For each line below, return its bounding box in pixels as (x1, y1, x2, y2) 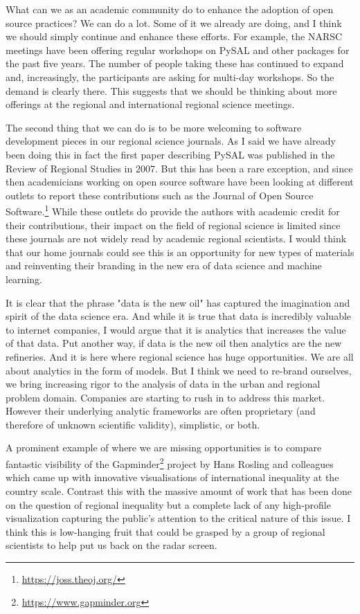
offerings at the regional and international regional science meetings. (6, 97, 295, 111)
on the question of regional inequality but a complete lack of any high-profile (6, 497, 331, 512)
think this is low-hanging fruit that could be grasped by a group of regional (6, 524, 325, 539)
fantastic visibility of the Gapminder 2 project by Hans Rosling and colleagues (6, 455, 334, 471)
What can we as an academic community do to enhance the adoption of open (6, 2, 334, 16)
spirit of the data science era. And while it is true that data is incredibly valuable (6, 309, 352, 323)
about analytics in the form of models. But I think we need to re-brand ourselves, (6, 363, 352, 377)
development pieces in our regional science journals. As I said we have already (6, 134, 336, 148)
